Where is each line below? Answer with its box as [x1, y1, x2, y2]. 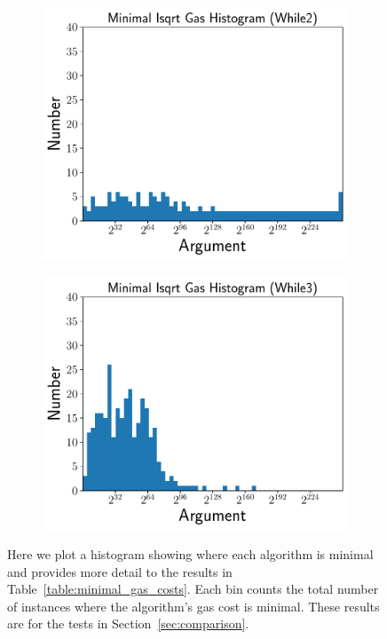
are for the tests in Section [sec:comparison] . [7, 614, 249, 633]
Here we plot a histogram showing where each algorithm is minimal [7, 545, 374, 564]
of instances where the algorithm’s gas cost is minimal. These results [7, 596, 380, 615]
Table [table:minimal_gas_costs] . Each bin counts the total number [7, 580, 379, 598]
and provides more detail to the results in [7, 562, 233, 580]
